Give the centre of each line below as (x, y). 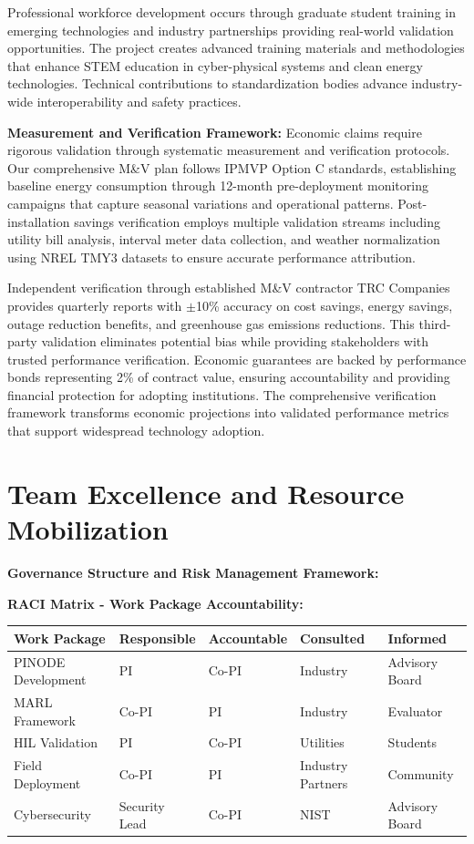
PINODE (40, 661)
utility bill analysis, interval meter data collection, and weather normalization (224, 239)
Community (421, 774)
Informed (417, 638)
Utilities (322, 742)
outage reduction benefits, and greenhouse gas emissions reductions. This (211, 323)
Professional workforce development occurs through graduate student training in (232, 12)
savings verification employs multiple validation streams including (258, 221)
